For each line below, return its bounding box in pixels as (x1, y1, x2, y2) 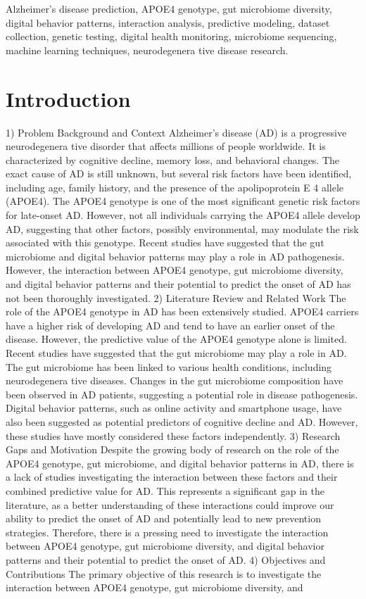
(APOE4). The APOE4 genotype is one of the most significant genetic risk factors (6, 194, 360, 208)
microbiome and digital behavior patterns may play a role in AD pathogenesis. (6, 248, 345, 263)
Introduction (6, 84, 131, 113)
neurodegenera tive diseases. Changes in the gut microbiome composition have (6, 373, 343, 388)
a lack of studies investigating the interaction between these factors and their (6, 469, 338, 484)
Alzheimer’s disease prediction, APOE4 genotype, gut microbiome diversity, (6, 1, 332, 15)
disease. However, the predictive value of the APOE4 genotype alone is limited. (6, 332, 347, 346)
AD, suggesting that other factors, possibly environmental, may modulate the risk (6, 221, 359, 236)
